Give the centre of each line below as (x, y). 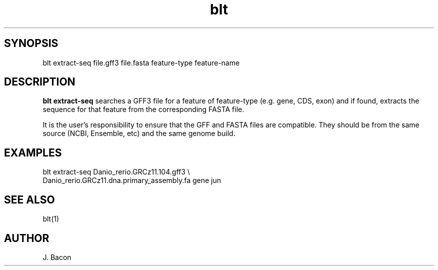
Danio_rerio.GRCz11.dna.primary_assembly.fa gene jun (132, 180)
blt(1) (51, 219)
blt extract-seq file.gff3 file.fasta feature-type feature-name (141, 62)
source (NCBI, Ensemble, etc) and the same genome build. (139, 133)
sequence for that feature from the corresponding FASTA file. (143, 109)
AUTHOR (27, 238)
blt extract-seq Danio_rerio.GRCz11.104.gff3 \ (116, 172)
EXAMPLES (33, 152)
